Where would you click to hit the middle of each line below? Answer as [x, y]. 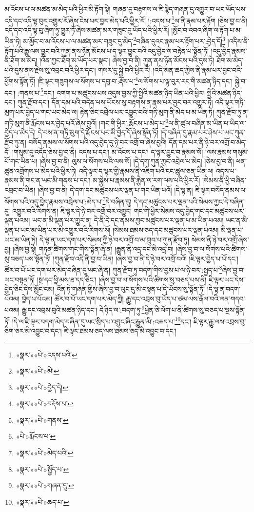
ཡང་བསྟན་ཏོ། [20, 279]
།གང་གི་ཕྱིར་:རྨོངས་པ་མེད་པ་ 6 [134, 122]
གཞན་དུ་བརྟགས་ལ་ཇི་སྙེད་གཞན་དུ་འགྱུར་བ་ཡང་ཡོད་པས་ [180, 9]
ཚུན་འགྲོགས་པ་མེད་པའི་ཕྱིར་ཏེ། [40, 170]
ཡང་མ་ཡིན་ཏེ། [21, 239]
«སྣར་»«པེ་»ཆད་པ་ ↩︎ [42, 502]
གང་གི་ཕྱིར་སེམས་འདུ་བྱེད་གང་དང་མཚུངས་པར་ [189, 210]
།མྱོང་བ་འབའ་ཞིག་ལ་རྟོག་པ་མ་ [206, 30]
